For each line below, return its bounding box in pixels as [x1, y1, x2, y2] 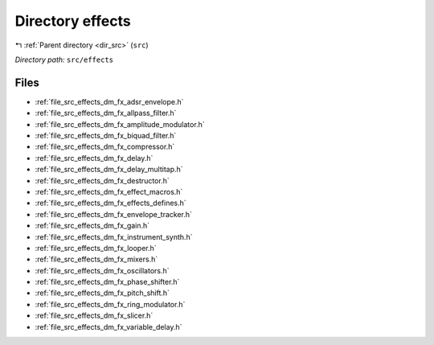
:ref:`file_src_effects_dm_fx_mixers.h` [35, 254, 158, 265]
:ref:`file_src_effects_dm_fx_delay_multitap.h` [35, 165, 184, 175]
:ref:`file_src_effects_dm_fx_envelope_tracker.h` [35, 209, 193, 219]
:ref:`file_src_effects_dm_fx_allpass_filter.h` [35, 109, 177, 118]
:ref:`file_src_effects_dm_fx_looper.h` [35, 243, 157, 253]
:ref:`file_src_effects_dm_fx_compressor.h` [35, 142, 175, 152]
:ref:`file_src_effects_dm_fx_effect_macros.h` [35, 187, 183, 196]
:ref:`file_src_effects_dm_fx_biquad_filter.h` [35, 131, 177, 141]
